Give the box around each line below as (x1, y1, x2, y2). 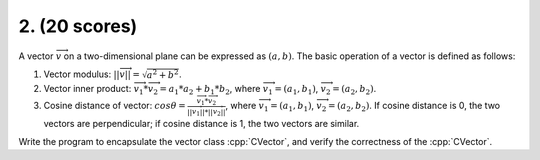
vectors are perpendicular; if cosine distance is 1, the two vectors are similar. (43, 117, 360, 129)
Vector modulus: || (43, 68, 120, 80)
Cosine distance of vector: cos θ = (43, 100, 186, 112)
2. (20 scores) (18, 15, 138, 37)
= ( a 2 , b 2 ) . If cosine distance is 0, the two (327, 100, 500, 114)
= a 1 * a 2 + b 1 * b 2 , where (159, 83, 261, 97)
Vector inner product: (43, 83, 132, 95)
